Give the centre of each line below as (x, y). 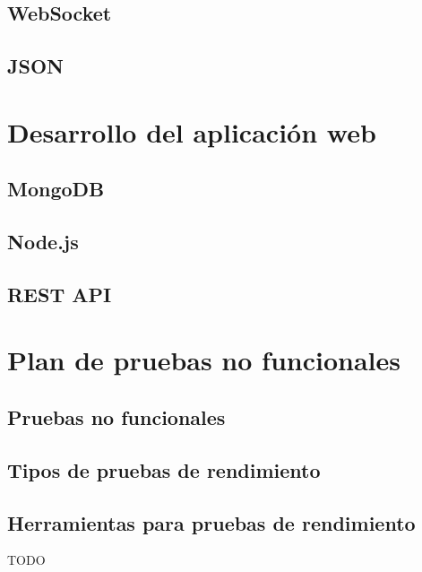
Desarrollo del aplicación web (192, 131)
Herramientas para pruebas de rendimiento (211, 522)
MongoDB (56, 189)
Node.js (43, 242)
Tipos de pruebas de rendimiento (164, 469)
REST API (60, 294)
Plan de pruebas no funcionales (204, 360)
